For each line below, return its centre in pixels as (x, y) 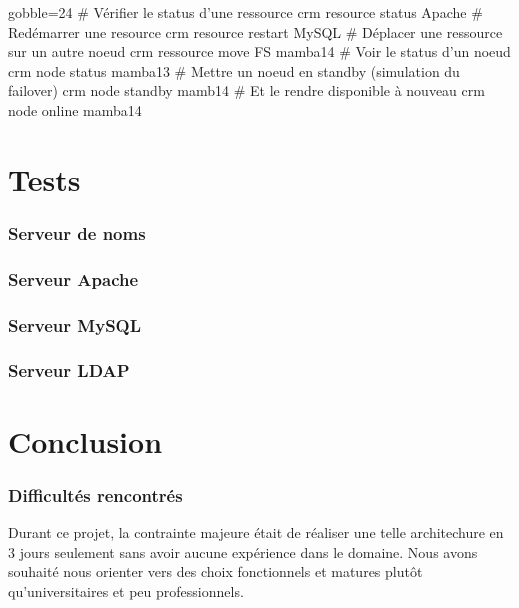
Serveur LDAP (69, 370)
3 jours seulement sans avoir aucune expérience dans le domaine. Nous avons (243, 551)
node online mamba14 (75, 109)
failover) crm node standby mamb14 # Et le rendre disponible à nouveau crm (246, 90)
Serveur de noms (77, 232)
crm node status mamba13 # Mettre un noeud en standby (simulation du (234, 70)
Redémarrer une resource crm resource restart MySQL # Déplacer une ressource (255, 31)
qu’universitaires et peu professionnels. (126, 590)
